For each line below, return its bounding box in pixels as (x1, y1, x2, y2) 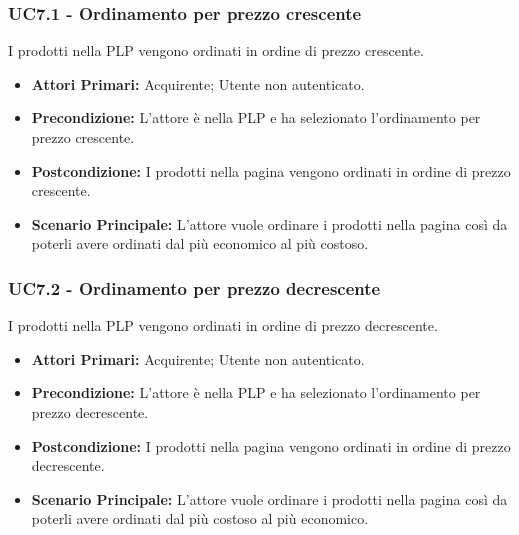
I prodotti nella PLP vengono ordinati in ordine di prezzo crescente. (8, 40, 424, 61)
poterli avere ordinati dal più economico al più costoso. (31, 233, 369, 254)
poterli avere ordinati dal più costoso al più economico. (31, 508, 369, 529)
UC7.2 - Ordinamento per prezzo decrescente (8, 275, 381, 300)
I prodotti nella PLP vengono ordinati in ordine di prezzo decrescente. (8, 315, 438, 336)
